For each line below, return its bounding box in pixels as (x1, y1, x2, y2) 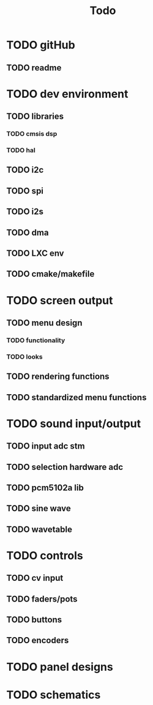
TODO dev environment (6, 87, 129, 101)
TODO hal (6, 146, 35, 154)
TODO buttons (6, 614, 62, 625)
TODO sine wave (6, 503, 72, 514)
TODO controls (6, 548, 84, 562)
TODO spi (6, 185, 44, 196)
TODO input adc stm (6, 441, 85, 452)
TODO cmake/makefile (6, 269, 95, 279)
